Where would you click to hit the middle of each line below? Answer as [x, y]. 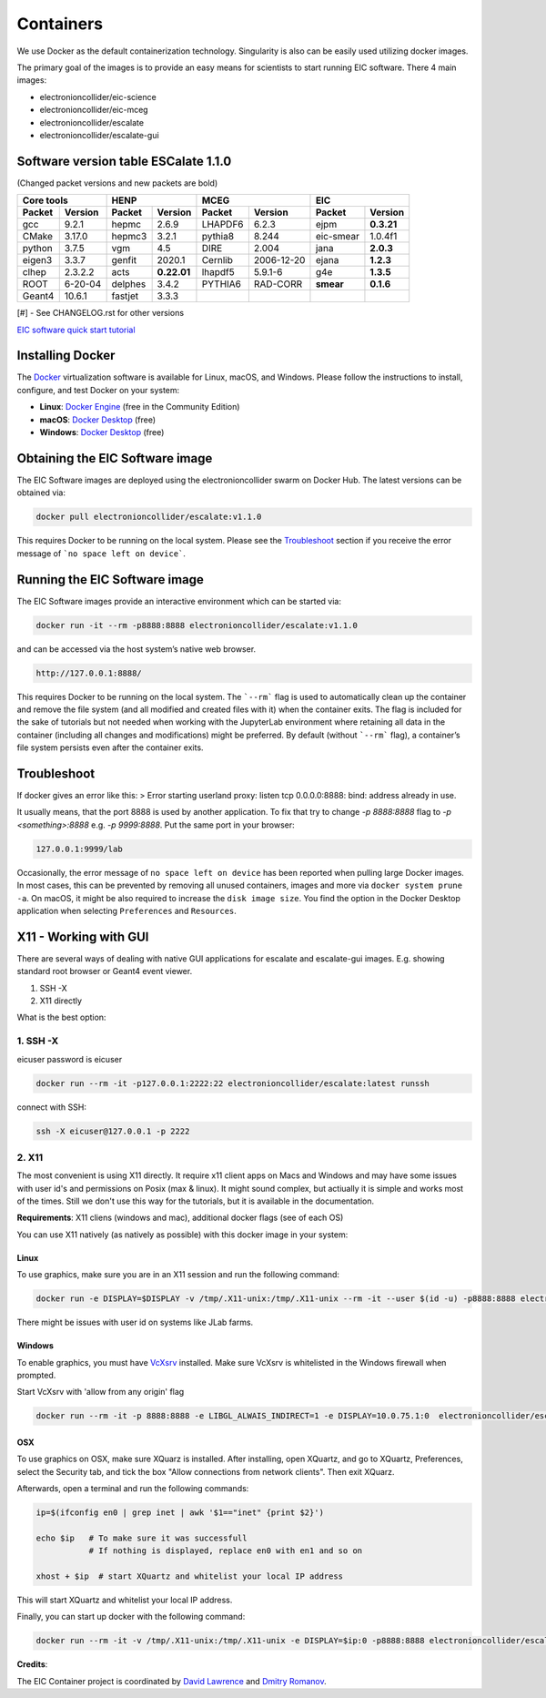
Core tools [45, 200]
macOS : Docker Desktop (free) [98, 420]
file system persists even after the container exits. [110, 747]
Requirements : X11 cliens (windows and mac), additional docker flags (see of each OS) [180, 1218]
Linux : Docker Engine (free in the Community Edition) [140, 407]
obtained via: [41, 493]
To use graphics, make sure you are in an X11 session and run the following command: [178, 1275]
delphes [129, 284]
